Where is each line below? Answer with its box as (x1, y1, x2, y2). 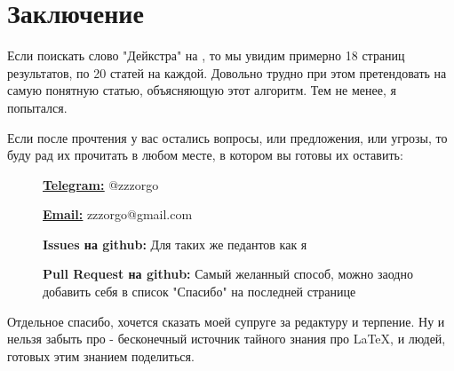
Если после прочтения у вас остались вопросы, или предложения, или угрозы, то (7, 128, 448, 146)
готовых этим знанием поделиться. (7, 346, 195, 365)
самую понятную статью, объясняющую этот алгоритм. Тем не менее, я (7, 81, 396, 99)
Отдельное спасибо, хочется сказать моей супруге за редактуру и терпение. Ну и (7, 312, 445, 330)
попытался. (7, 98, 68, 116)
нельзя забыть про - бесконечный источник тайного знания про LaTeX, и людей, (7, 329, 446, 348)
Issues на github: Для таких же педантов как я (43, 234, 307, 253)
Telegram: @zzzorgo (43, 175, 159, 193)
